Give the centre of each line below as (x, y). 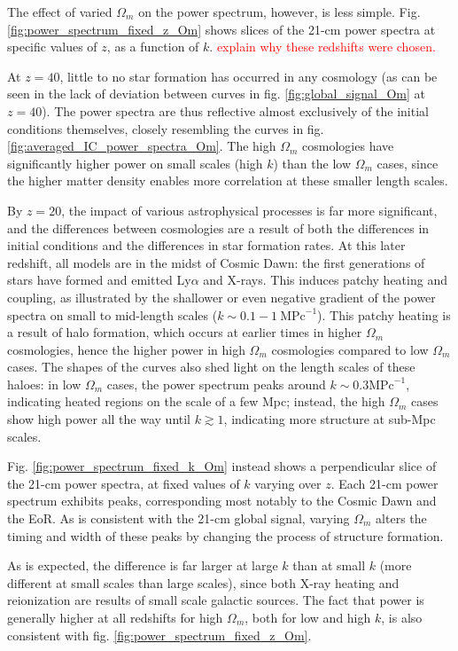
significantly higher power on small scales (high (135, 163)
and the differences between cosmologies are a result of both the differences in (218, 227)
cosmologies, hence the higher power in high (126, 349)
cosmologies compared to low (350, 349)
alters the (401, 518)
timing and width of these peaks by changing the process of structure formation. (225, 535)
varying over (288, 483)
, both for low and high (308, 617)
